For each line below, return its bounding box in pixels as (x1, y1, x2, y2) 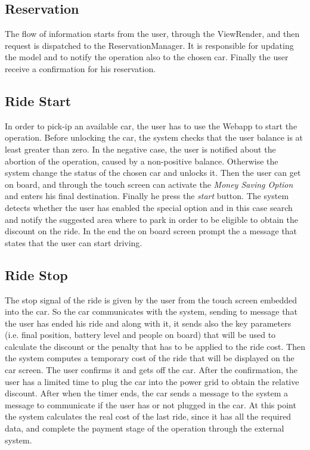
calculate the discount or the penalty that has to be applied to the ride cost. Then (5, 340, 305, 352)
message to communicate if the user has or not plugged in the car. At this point (5, 398, 296, 411)
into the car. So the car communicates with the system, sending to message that (5, 305, 297, 318)
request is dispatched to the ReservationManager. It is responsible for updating (5, 39, 294, 51)
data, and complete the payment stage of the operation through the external (5, 422, 284, 435)
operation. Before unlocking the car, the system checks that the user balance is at (5, 131, 303, 144)
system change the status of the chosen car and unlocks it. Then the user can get (5, 166, 301, 179)
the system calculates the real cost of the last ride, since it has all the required (5, 410, 292, 423)
